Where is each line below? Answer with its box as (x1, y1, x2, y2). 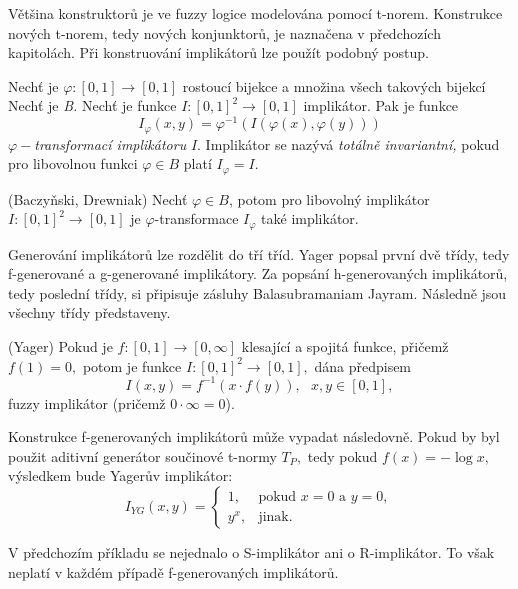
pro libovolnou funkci (8, 153, 138, 174)
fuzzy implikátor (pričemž (8, 392, 166, 413)
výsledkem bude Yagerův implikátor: (8, 465, 233, 486)
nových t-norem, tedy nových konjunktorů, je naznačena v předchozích (8, 22, 441, 43)
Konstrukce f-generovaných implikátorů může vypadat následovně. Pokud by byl (8, 426, 500, 447)
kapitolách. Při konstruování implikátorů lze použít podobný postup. (8, 42, 429, 63)
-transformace (154, 208, 239, 229)
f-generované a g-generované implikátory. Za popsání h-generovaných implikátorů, (8, 263, 508, 284)
